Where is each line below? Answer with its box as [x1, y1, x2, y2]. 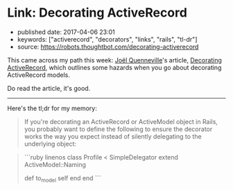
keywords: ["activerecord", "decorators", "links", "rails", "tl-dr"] [17, 35, 198, 43]
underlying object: [24, 139, 77, 148]
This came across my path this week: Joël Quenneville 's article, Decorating [7, 55, 222, 64]
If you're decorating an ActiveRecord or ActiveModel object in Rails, [24, 117, 218, 126]
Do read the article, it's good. [7, 84, 91, 92]
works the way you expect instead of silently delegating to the [24, 132, 202, 140]
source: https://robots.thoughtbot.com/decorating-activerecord [17, 42, 199, 51]
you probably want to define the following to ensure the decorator [24, 125, 213, 133]
